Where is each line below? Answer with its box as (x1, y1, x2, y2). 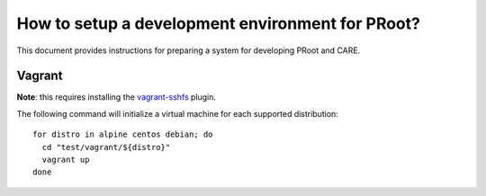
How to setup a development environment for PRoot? (16, 13, 420, 33)
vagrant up (41, 155, 90, 165)
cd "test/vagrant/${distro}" (41, 142, 171, 152)
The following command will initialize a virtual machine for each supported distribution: (16, 108, 339, 119)
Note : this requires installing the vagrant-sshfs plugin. (16, 92, 216, 102)
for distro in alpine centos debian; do (32, 129, 213, 139)
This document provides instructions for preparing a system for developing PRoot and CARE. (16, 45, 361, 56)
